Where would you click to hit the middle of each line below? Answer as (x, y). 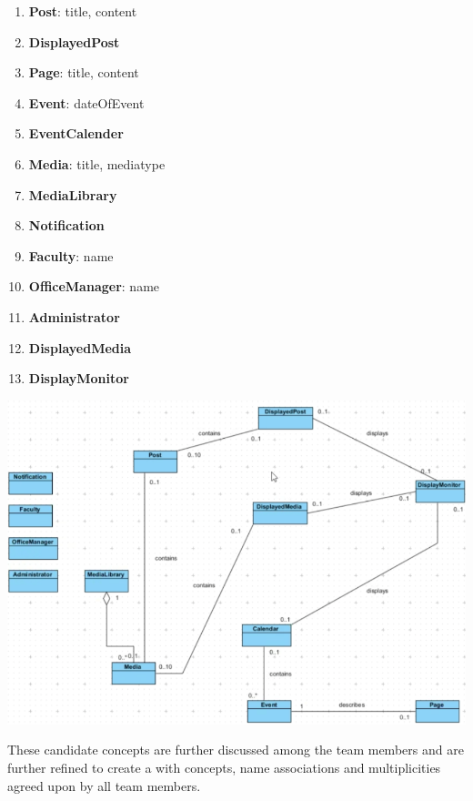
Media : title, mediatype (97, 163)
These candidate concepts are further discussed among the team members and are (236, 750)
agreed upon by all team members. (104, 785)
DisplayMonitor (79, 378)
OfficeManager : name (94, 286)
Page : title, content (84, 72)
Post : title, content (83, 11)
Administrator (74, 316)
